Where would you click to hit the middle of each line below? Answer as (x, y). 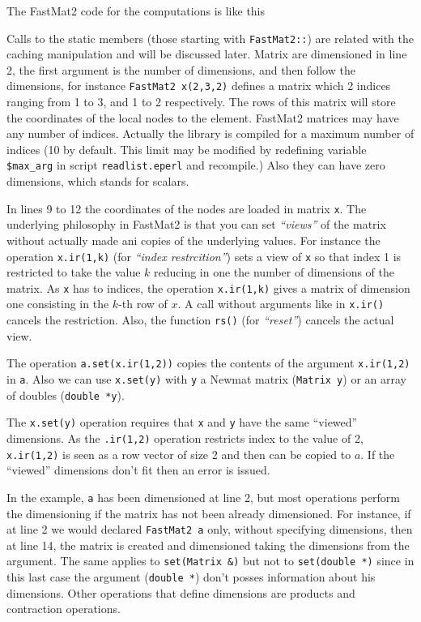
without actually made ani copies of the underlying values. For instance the (193, 240)
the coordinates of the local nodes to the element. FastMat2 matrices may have (203, 117)
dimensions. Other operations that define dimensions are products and (181, 592)
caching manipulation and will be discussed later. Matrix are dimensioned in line (207, 54)
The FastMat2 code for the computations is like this (136, 11)
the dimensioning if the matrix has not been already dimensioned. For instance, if (209, 513)
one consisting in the (58, 304)
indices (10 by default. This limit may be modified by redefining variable (187, 149)
